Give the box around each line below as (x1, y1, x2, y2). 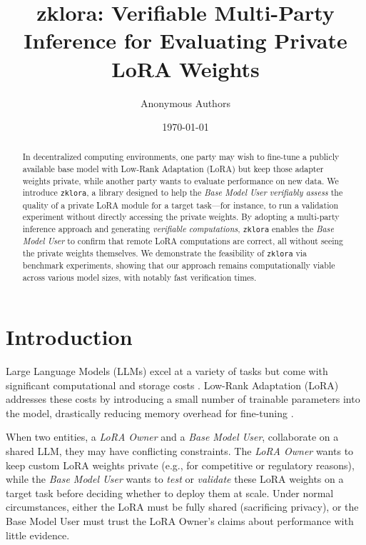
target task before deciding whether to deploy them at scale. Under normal (6, 485, 334, 500)
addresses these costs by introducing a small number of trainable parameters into (6, 391, 360, 406)
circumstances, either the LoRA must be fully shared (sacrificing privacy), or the (6, 499, 359, 514)
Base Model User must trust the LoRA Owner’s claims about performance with (6, 514, 354, 529)
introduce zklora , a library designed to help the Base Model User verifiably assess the (22, 186, 343, 199)
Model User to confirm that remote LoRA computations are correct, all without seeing (22, 235, 344, 247)
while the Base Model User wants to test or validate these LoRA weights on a (6, 471, 344, 486)
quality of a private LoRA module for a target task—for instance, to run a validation (22, 199, 339, 211)
